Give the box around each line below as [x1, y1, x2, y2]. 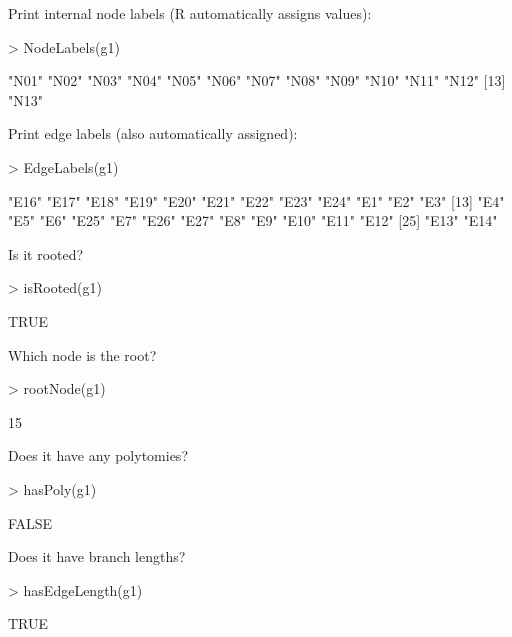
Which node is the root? [8, 344, 157, 365]
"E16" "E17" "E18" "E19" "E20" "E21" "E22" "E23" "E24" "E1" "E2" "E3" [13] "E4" [8, 190, 505, 211]
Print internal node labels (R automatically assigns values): [8, 3, 372, 23]
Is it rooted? [8, 243, 84, 264]
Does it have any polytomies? [8, 445, 188, 466]
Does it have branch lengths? [8, 546, 186, 567]
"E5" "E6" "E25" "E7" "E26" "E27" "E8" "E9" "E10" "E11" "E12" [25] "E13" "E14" [8, 210, 498, 231]
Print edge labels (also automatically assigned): [8, 123, 298, 144]
